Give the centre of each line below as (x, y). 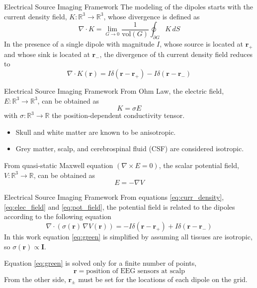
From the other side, (35, 279)
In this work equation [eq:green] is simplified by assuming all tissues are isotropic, (128, 236)
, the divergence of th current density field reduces (176, 54)
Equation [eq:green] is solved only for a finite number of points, (100, 263)
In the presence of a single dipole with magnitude (79, 43)
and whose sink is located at (47, 54)
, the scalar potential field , (199, 165)
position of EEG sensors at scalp (136, 271)
